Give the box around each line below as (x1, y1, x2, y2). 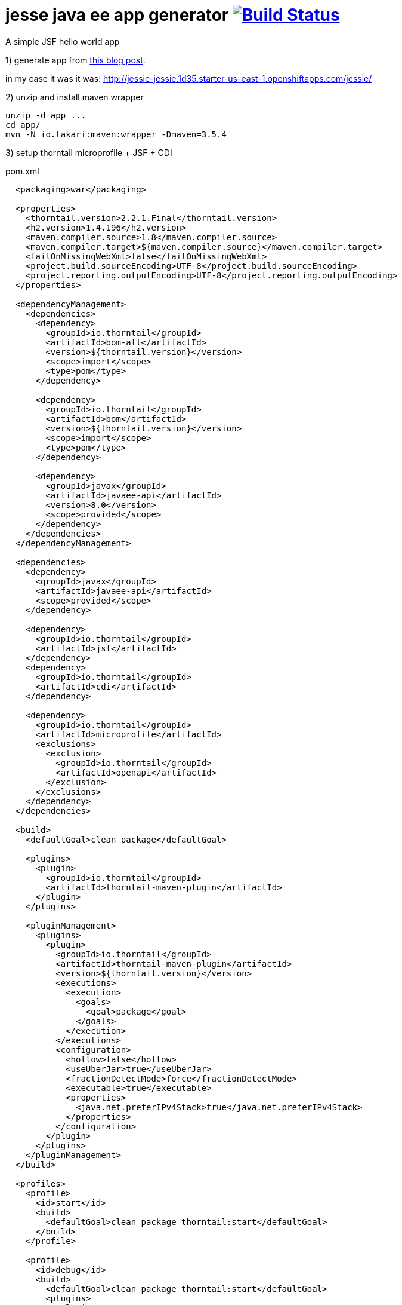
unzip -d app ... (5, 110, 86, 120)
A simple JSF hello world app (5, 36, 120, 47)
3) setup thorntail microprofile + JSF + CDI (5, 147, 172, 158)
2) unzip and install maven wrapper (5, 91, 144, 102)
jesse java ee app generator (5, 5, 229, 25)
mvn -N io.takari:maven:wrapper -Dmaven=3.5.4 (5, 129, 227, 139)
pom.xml (5, 166, 39, 176)
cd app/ (5, 120, 41, 130)
